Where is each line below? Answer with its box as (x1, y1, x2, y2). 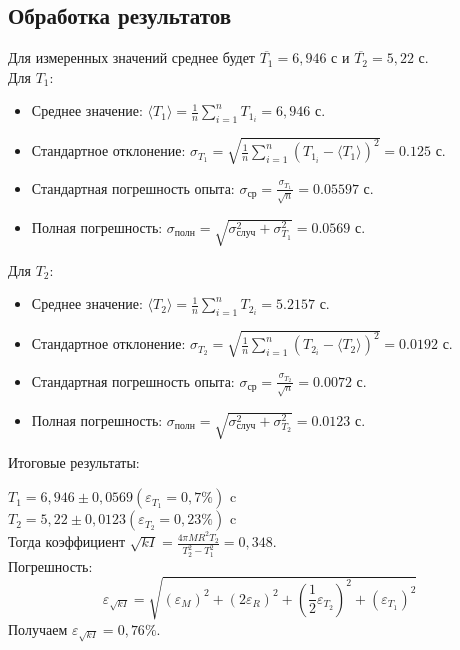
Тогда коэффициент (8, 531, 126, 552)
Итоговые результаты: (8, 452, 140, 473)
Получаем (8, 618, 68, 639)
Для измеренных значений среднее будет (8, 47, 255, 68)
